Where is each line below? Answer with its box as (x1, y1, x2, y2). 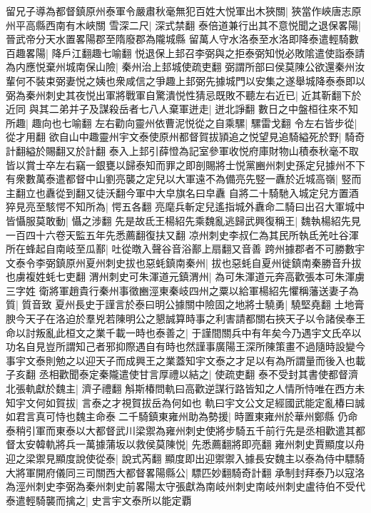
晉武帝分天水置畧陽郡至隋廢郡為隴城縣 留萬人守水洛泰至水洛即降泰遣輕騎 (6, 31, 349, 46)
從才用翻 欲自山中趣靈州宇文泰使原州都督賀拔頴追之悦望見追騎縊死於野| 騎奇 (6, 129, 365, 144)
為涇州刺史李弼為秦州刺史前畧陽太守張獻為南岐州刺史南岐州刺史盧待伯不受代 (6, 479, 365, 494)
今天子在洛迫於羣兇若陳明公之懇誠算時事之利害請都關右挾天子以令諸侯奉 (15, 311, 355, 326)
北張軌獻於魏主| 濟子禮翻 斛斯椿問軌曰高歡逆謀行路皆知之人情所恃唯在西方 (6, 381, 355, 396)
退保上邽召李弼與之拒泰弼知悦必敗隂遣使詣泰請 (145, 45, 365, 60)
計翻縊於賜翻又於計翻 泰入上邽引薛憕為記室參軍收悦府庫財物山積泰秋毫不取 (6, 143, 359, 158)
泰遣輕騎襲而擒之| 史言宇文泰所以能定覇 (6, 492, 192, 507)
